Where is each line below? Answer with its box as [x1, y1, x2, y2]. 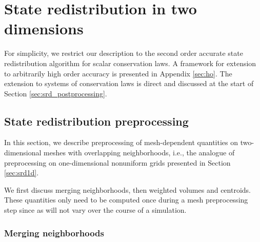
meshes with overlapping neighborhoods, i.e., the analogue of [44, 147, 235, 158]
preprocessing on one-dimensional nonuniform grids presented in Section [4, 157, 231, 168]
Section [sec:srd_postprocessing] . [4, 88, 107, 98]
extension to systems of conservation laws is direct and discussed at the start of [4, 78, 254, 89]
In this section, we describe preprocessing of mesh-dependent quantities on [4, 137, 238, 148]
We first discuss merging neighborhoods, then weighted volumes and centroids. [4, 184, 251, 195]
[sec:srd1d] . [4, 167, 39, 178]
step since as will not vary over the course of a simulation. [4, 205, 187, 215]
